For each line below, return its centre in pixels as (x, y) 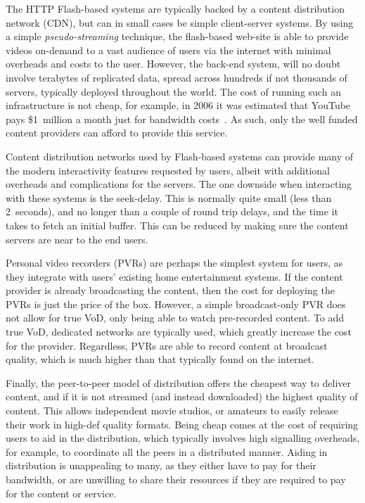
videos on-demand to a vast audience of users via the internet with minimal (168, 50)
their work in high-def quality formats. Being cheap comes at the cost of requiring (182, 424)
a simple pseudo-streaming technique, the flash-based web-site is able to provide (177, 36)
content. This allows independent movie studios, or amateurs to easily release (172, 410)
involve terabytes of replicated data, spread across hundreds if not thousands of (177, 77)
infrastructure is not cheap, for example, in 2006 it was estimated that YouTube (178, 105)
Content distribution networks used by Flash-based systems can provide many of (180, 156)
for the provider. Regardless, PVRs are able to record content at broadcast (167, 345)
